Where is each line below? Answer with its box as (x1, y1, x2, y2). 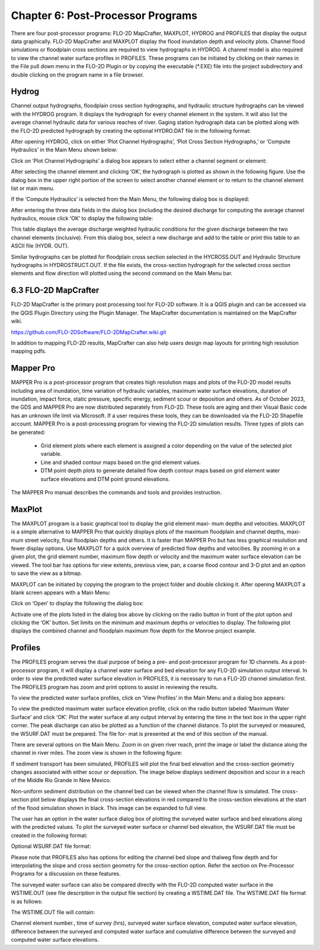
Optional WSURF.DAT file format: (11, 843, 91, 850)
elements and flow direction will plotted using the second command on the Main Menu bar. (11, 270, 233, 277)
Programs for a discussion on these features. (11, 870, 121, 878)
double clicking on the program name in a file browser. (11, 71, 145, 78)
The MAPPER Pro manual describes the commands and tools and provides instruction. (11, 488, 222, 495)
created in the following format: (11, 831, 88, 839)
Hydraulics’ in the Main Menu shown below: (11, 146, 118, 154)
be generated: (11, 428, 46, 436)
